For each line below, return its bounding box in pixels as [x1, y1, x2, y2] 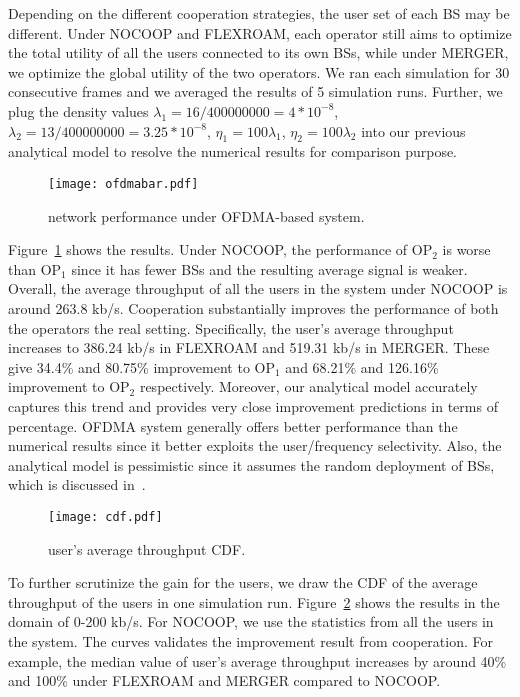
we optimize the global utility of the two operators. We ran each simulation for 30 [8, 61, 510, 82]
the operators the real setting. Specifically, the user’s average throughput [8, 317, 454, 338]
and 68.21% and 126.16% [285, 356, 439, 377]
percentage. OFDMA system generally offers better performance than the [8, 415, 458, 436]
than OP [8, 258, 62, 279]
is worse [442, 239, 491, 260]
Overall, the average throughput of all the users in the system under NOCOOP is [8, 278, 508, 299]
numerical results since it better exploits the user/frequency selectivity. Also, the [8, 435, 502, 456]
